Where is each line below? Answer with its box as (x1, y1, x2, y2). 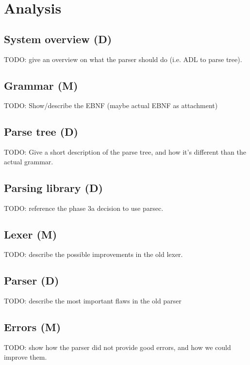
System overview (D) (4, 31, 112, 46)
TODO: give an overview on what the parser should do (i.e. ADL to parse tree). (4, 54, 242, 64)
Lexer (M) (4, 226, 57, 241)
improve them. (4, 351, 47, 362)
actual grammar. (4, 156, 53, 166)
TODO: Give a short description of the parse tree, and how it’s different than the (4, 147, 246, 157)
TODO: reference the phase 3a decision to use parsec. (4, 203, 164, 213)
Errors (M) (4, 319, 61, 334)
